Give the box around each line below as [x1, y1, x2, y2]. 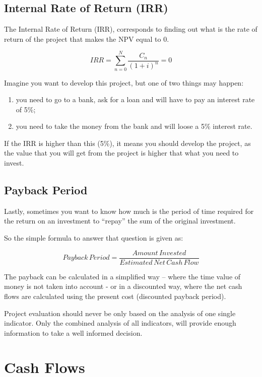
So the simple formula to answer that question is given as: [4, 233, 183, 243]
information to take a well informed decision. [4, 327, 143, 338]
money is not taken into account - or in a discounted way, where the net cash [4, 281, 242, 291]
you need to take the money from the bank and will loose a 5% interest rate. [16, 121, 252, 131]
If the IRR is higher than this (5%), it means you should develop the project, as [4, 137, 251, 148]
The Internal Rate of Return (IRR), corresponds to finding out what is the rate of [4, 24, 257, 34]
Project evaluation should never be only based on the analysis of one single [4, 308, 236, 318]
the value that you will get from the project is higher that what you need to [4, 147, 239, 158]
